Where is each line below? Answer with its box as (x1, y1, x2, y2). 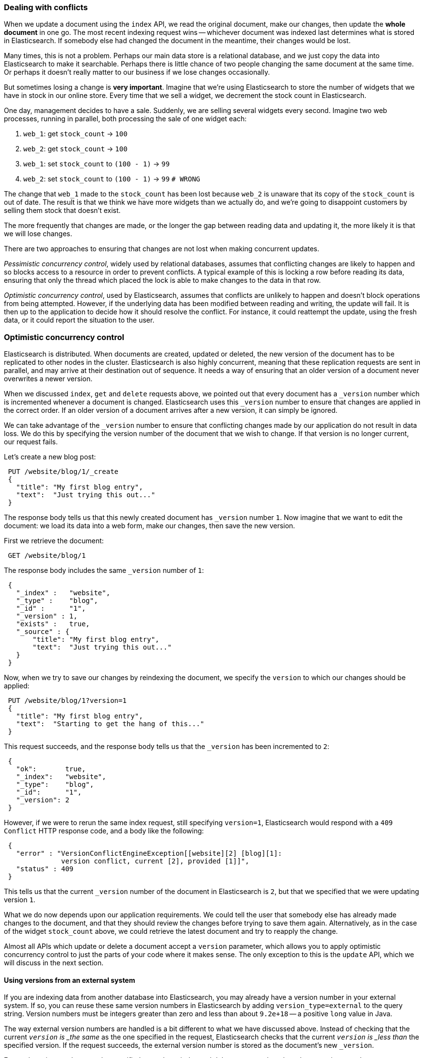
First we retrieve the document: (4, 537, 104, 545)
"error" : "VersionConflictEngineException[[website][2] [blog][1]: (16, 849, 282, 858)
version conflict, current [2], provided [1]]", (61, 857, 249, 865)
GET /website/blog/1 (8, 552, 86, 560)
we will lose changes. (4, 229, 72, 238)
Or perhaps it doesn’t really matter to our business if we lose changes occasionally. (4, 68, 270, 77)
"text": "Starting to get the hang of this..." (16, 720, 205, 728)
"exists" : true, (16, 620, 90, 628)
